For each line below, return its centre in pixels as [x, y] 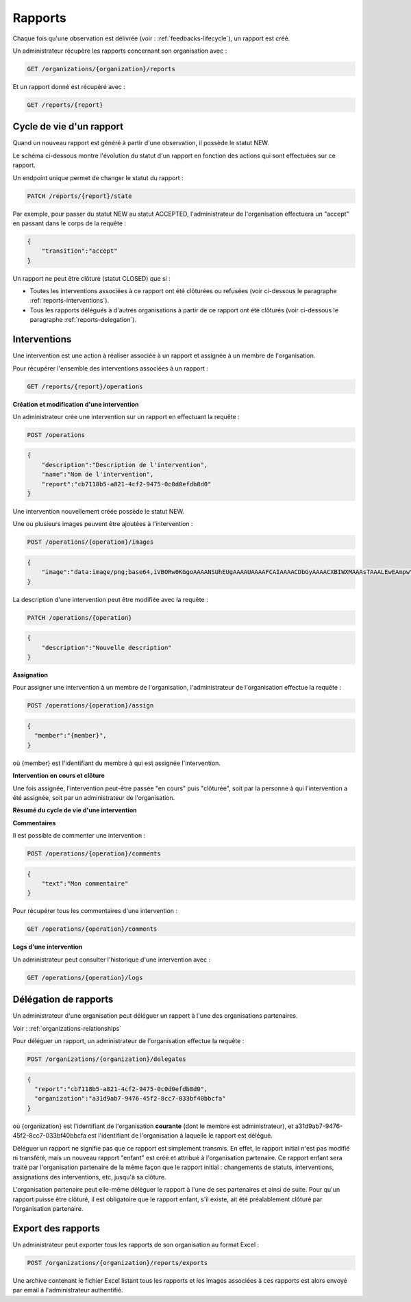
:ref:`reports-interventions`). [70, 301]
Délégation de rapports [63, 1000]
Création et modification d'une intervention [76, 404]
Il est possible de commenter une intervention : [79, 836]
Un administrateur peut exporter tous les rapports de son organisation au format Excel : [136, 1244]
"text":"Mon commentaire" [85, 884]
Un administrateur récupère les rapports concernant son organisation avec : [120, 51]
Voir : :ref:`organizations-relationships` [67, 1028]
